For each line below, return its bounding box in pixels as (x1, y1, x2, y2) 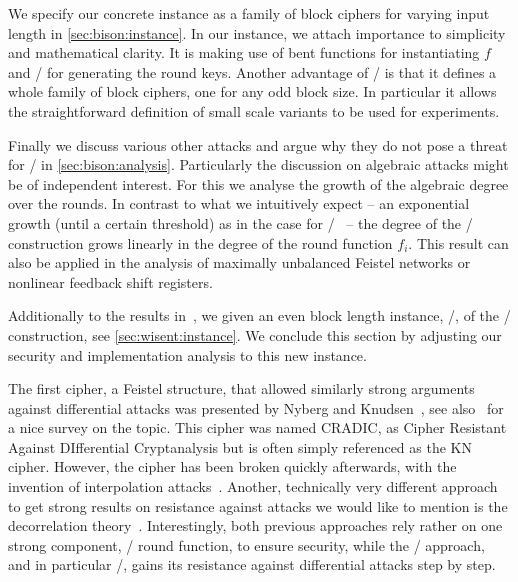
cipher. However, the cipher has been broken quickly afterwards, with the (8, 456, 457, 477)
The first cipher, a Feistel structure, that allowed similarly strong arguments (8, 378, 475, 399)
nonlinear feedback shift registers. (8, 271, 213, 292)
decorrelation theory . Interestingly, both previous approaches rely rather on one (8, 515, 503, 536)
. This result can (408, 232, 509, 253)
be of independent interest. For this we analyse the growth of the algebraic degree (8, 173, 509, 194)
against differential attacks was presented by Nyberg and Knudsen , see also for (8, 397, 504, 418)
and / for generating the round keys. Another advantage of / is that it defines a (8, 61, 497, 82)
